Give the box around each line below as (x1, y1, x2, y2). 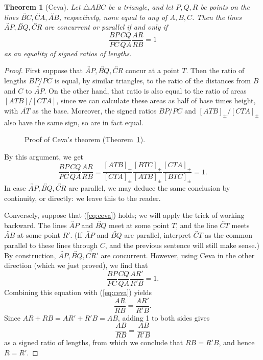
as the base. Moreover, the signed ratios (32, 105, 157, 116)
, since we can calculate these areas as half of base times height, (56, 95, 256, 106)
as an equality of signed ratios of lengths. (4, 48, 132, 58)
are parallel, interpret (124, 230, 191, 240)
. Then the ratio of (186, 65, 245, 76)
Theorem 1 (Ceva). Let (4, 2, 81, 12)
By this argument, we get (4, 151, 84, 162)
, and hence (219, 337, 255, 348)
